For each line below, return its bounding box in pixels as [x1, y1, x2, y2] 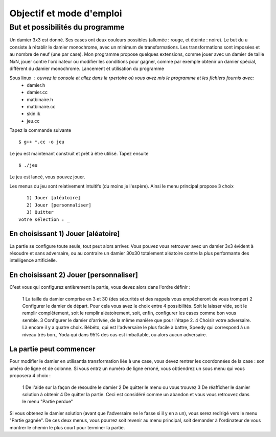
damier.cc [27, 89, 48, 96]
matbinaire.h [27, 96, 53, 102]
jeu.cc [27, 118, 40, 124]
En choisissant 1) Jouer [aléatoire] [9, 229, 120, 238]
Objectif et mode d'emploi [9, 8, 122, 19]
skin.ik [27, 110, 40, 117]
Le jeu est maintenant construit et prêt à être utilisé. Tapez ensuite [9, 150, 149, 156]
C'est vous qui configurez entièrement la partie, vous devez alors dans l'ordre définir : [9, 284, 191, 290]
